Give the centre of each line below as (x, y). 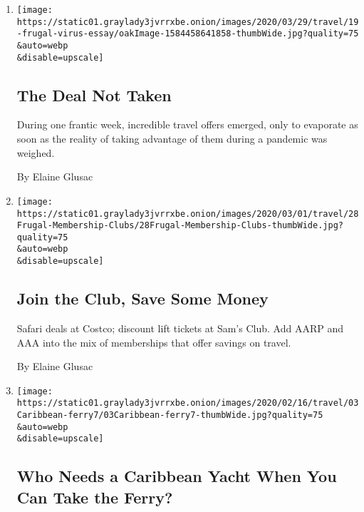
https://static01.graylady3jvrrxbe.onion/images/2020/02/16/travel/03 (188, 403)
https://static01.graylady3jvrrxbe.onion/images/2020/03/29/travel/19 (188, 22)
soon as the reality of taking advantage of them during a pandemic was (172, 139)
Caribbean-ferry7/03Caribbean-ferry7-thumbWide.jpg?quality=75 (170, 415)
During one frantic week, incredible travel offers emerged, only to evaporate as (187, 124)
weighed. (36, 152)
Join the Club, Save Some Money (142, 298)
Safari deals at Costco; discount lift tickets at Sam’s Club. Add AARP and (180, 328)
